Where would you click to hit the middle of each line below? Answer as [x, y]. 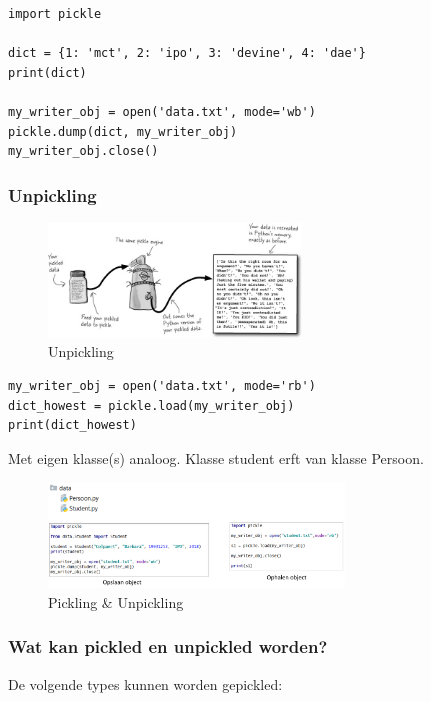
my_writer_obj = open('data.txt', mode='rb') [162, 386]
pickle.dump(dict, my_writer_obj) [123, 131]
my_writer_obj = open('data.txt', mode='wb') [162, 111]
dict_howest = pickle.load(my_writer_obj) [151, 405]
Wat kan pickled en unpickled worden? [168, 646]
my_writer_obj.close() [83, 151]
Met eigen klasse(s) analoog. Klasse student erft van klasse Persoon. [216, 457]
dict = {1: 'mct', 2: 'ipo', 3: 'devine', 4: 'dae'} [187, 53]
